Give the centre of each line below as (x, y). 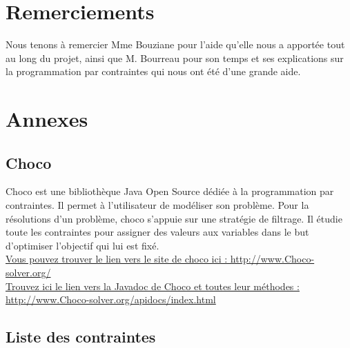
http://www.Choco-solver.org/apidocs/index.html (111, 299)
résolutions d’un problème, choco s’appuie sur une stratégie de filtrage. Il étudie (174, 218)
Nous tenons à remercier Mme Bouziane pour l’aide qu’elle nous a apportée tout (175, 44)
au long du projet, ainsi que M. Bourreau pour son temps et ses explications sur (175, 58)
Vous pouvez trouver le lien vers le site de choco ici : (117, 259)
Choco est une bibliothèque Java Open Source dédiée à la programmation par (170, 191)
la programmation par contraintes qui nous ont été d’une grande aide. (153, 71)
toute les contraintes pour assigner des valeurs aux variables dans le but (157, 232)
